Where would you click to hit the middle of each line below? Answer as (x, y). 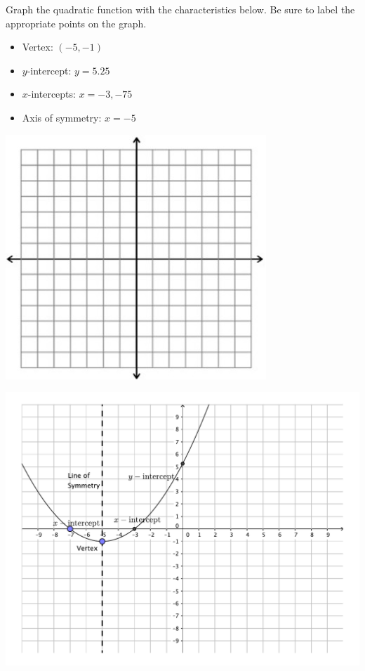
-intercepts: (52, 94)
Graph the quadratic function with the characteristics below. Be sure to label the (180, 9)
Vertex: (38, 47)
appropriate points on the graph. (76, 23)
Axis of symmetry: (62, 117)
